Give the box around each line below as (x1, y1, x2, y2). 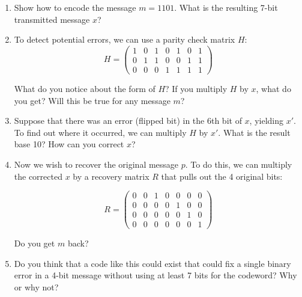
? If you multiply (165, 82, 228, 94)
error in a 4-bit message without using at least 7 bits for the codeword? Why (14, 269, 297, 281)
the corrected (14, 170, 62, 182)
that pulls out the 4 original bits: (161, 170, 283, 182)
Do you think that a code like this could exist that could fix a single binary (14, 257, 291, 269)
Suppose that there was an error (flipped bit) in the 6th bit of (14, 114, 242, 127)
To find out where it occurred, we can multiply (14, 126, 187, 138)
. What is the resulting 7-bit (174, 1, 278, 13)
